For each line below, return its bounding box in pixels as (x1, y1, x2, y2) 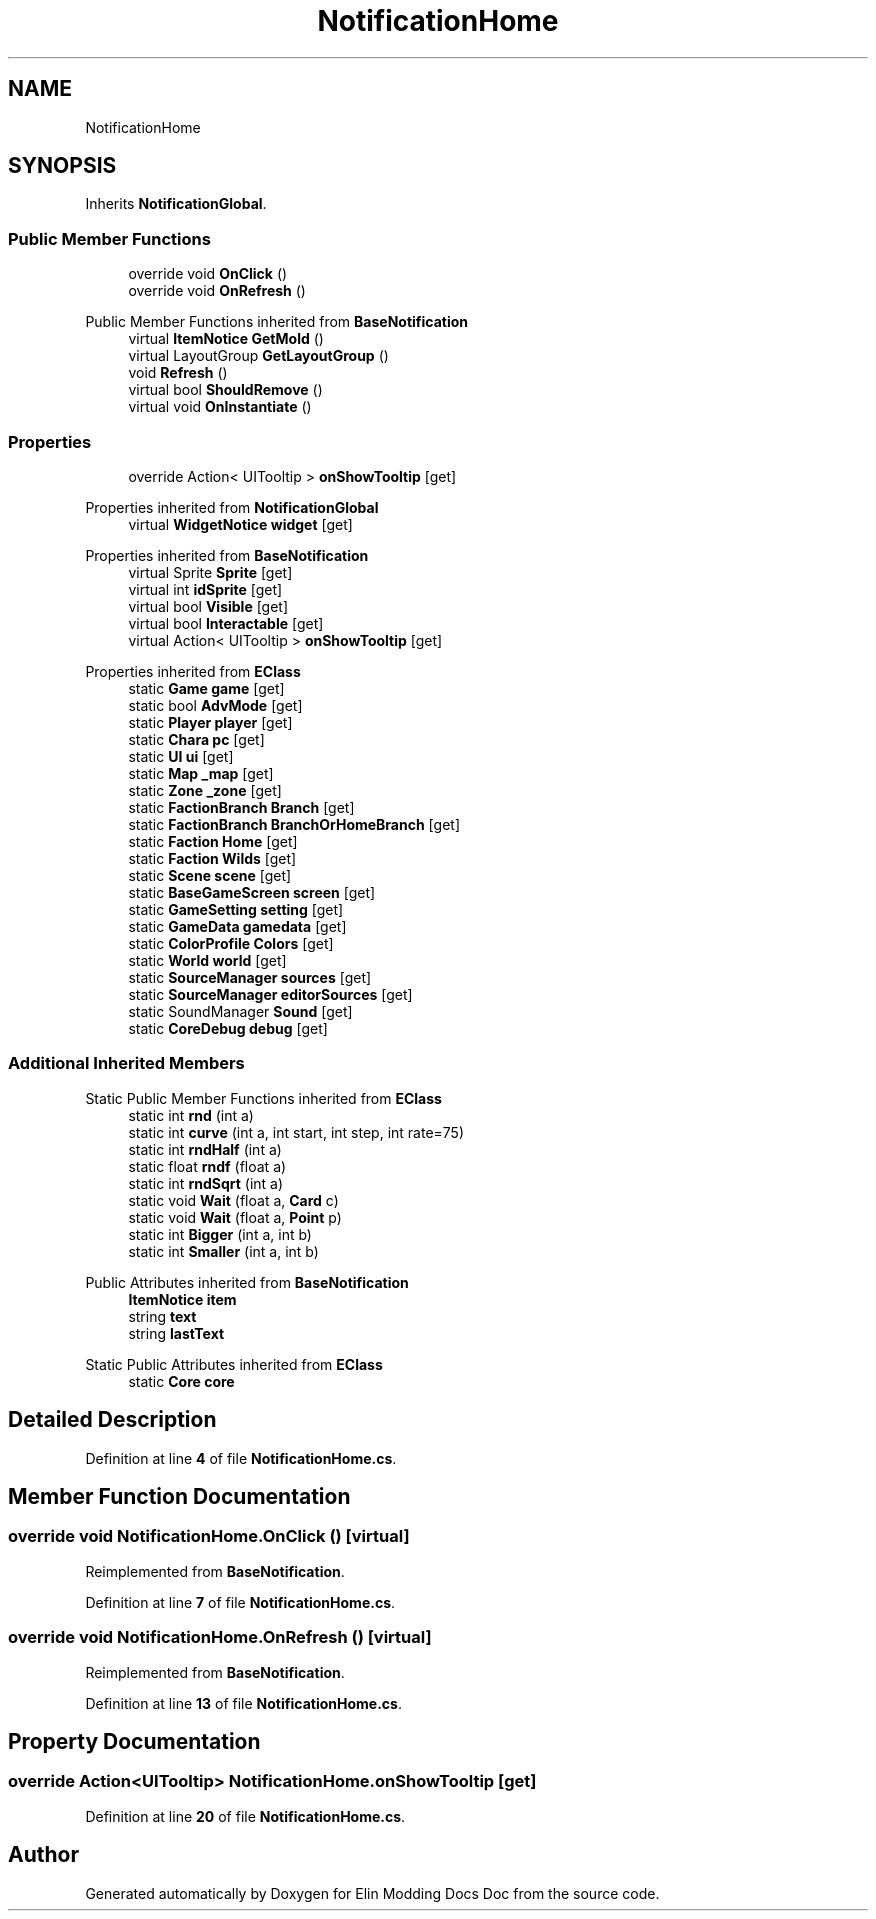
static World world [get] (128, 951, 287, 969)
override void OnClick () (128, 265, 288, 283)
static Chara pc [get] (128, 730, 265, 748)
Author (8, 1842, 79, 1868)
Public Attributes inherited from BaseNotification (85, 1273, 409, 1291)
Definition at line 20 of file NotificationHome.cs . (85, 1807, 406, 1825)
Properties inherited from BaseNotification (85, 546, 369, 564)
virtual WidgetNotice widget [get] (128, 515, 353, 533)
